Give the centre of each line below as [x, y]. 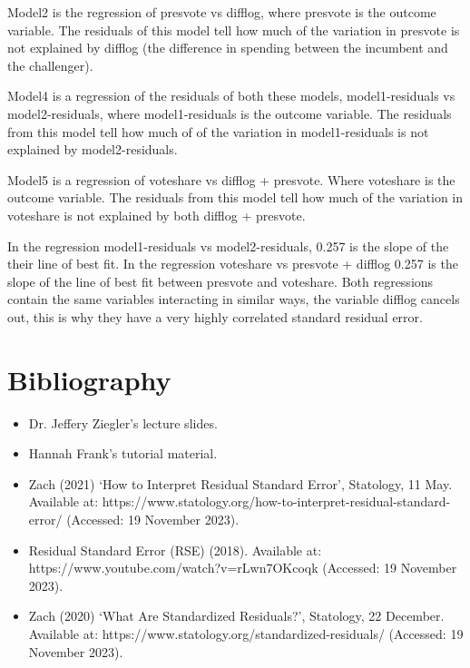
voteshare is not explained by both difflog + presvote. [157, 215]
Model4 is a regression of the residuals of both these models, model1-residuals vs [231, 96]
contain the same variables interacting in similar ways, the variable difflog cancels [234, 299]
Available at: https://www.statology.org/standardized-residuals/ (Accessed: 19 [246, 633]
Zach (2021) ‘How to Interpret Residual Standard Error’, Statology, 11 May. [240, 483]
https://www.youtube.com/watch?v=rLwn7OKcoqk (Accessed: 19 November [243, 568]
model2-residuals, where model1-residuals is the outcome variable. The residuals [230, 113]
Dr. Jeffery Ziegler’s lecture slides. [123, 422]
